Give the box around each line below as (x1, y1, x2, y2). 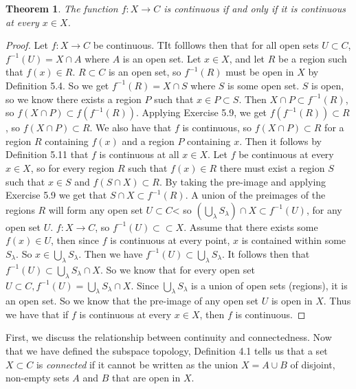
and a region (122, 133, 175, 148)
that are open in (112, 370, 181, 385)
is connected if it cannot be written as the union (36, 357, 238, 371)
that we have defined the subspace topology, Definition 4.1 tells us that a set (5, 344, 328, 358)
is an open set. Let (122, 51, 201, 65)
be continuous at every (238, 147, 334, 162)
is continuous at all (99, 147, 179, 162)
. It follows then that (221, 246, 310, 260)
